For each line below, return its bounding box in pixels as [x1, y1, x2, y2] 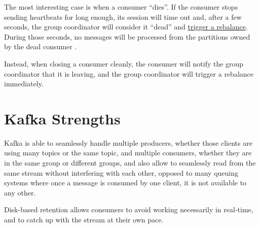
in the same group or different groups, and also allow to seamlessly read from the [4, 157, 256, 168]
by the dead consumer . [4, 41, 77, 52]
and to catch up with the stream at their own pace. [4, 214, 164, 225]
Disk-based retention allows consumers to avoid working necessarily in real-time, [4, 204, 253, 215]
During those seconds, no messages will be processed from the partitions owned [4, 31, 250, 42]
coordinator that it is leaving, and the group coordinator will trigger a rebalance [4, 68, 253, 79]
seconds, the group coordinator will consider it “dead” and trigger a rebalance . [4, 21, 248, 32]
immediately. [4, 78, 44, 89]
